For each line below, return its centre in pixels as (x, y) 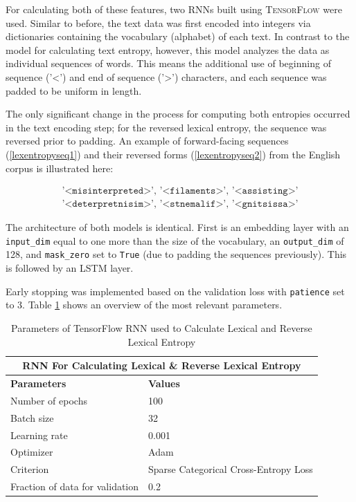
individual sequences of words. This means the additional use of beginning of (168, 63)
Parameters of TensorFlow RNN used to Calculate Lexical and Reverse (162, 327)
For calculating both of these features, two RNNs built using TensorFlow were (174, 9)
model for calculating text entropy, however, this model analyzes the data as (168, 49)
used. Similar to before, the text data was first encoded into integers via (158, 22)
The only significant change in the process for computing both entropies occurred (178, 114)
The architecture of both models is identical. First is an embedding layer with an (177, 227)
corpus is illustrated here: (60, 168)
